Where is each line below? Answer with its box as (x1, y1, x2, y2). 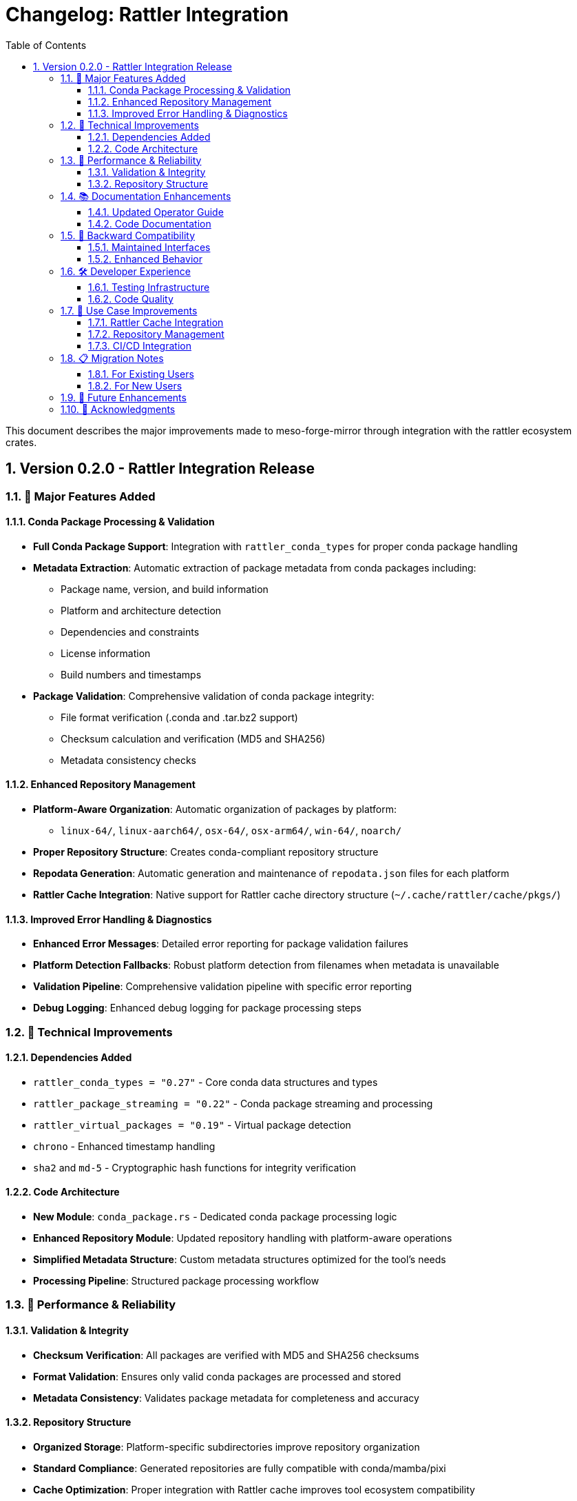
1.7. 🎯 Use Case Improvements (61, 304, 198, 316)
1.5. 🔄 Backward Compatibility (61, 229, 196, 241)
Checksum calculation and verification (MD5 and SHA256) (61, 732, 326, 745)
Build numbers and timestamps (61, 668, 202, 681)
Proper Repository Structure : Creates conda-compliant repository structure (33, 846, 379, 858)
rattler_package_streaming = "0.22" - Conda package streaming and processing (33, 1097, 433, 1109)
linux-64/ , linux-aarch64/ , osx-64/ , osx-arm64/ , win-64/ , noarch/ (61, 825, 402, 837)
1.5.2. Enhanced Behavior (88, 252, 202, 265)
